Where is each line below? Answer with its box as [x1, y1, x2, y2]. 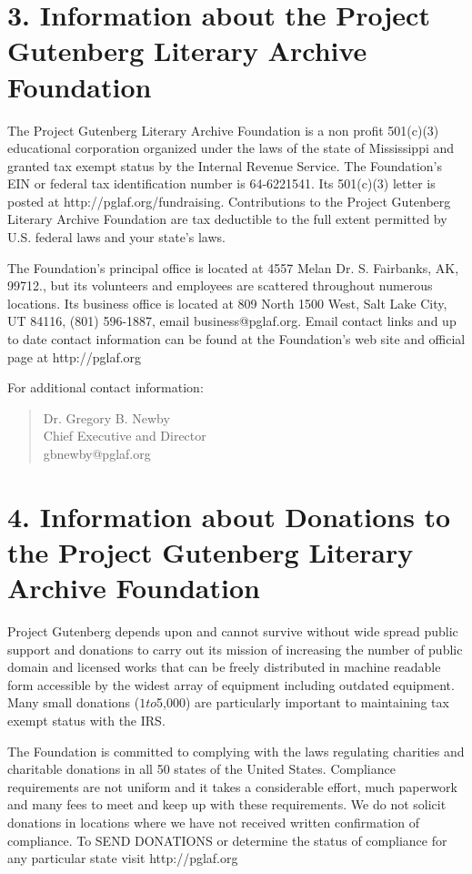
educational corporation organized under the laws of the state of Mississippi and [7, 138, 455, 158]
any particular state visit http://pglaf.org [7, 849, 238, 868]
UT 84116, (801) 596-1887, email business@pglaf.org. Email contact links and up [7, 311, 457, 330]
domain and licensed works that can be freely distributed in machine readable [7, 657, 441, 676]
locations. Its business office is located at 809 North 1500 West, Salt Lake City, [7, 293, 447, 312]
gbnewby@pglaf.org [43, 444, 151, 462]
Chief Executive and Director [43, 426, 206, 445]
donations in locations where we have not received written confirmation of [7, 813, 419, 832]
